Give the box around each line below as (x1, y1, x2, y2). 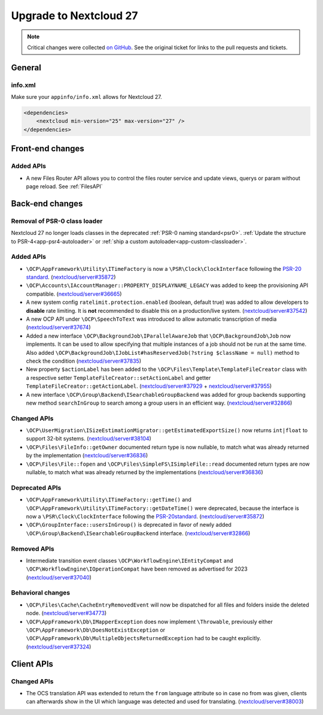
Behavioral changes (11, 589, 71, 597)
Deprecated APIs (11, 483, 62, 491)
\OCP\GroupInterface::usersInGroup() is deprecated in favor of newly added (26, 521, 231, 529)
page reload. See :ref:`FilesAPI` (26, 183, 103, 190)
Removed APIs (11, 544, 54, 553)
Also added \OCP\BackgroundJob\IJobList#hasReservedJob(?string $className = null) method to (26, 349, 300, 356)
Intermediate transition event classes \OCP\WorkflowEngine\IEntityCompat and (26, 557, 233, 564)
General (11, 62, 42, 73)
